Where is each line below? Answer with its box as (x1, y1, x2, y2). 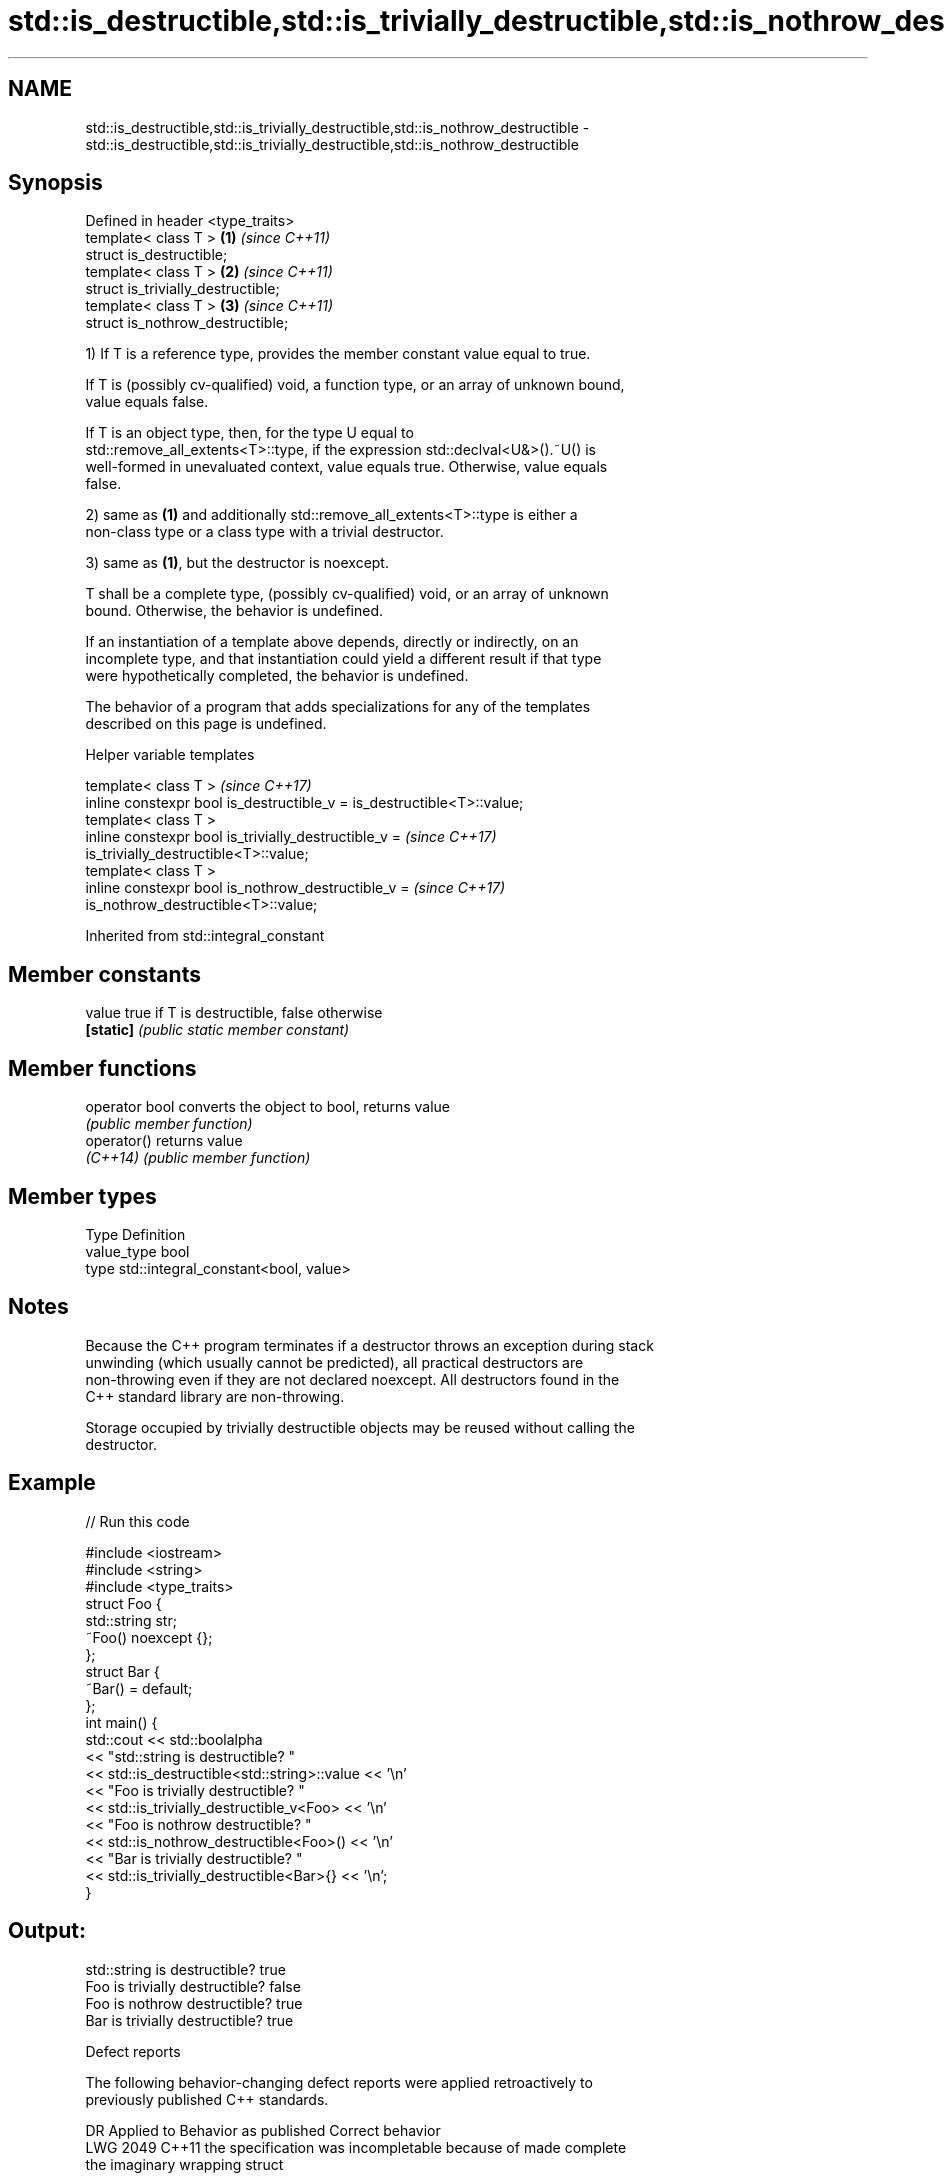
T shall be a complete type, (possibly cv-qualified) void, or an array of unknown (85, 585, 609, 603)
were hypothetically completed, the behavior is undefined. (85, 667, 469, 685)
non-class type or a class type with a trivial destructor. (85, 523, 444, 541)
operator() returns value (85, 1132, 243, 1150)
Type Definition (85, 1225, 186, 1243)
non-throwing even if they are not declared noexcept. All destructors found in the (85, 1370, 620, 1388)
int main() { (85, 1713, 158, 1731)
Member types (8, 1183, 157, 1209)
